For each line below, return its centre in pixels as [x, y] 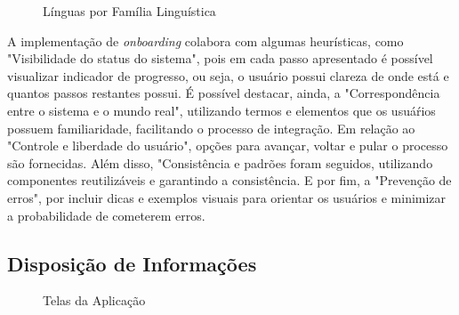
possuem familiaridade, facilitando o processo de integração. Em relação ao [211, 128]
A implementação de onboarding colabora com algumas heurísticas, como [205, 40]
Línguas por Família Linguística [129, 11]
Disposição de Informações [132, 263]
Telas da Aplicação [94, 300]
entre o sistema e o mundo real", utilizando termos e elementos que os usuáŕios [221, 110]
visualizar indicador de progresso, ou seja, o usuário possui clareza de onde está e [228, 75]
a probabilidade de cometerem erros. [106, 215]
